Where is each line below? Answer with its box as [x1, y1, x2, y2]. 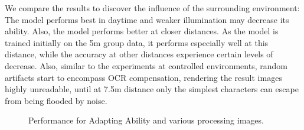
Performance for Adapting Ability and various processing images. [28, 114, 264, 126]
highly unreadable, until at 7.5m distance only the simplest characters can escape [5, 83, 299, 95]
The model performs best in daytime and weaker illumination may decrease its [5, 13, 289, 25]
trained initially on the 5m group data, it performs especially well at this [5, 36, 269, 48]
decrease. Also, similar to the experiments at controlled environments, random [5, 59, 287, 71]
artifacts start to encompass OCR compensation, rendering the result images [5, 71, 282, 83]
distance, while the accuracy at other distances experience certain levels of [5, 48, 273, 60]
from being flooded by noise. [5, 94, 107, 106]
